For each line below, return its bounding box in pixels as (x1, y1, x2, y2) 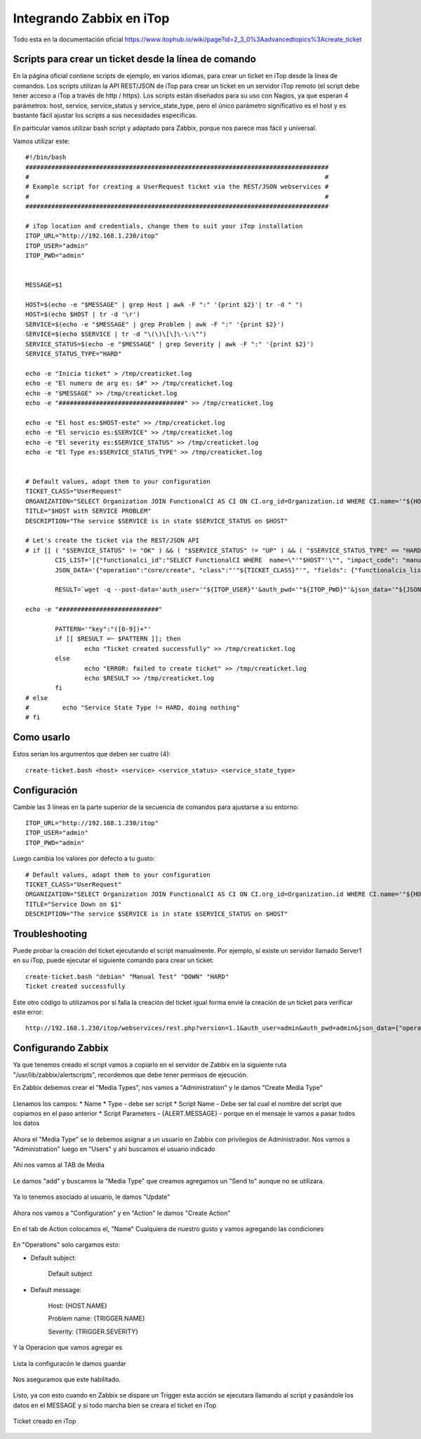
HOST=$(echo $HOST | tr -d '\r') (25, 310, 140, 319)
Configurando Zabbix (13, 1042, 109, 1054)
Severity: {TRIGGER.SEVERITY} (48, 1327, 139, 1336)
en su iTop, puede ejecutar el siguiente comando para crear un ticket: (13, 956, 214, 965)
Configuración (13, 784, 78, 796)
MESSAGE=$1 (25, 281, 63, 289)
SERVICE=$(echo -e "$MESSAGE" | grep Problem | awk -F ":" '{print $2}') (25, 320, 285, 328)
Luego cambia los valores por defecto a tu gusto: (13, 854, 155, 863)
